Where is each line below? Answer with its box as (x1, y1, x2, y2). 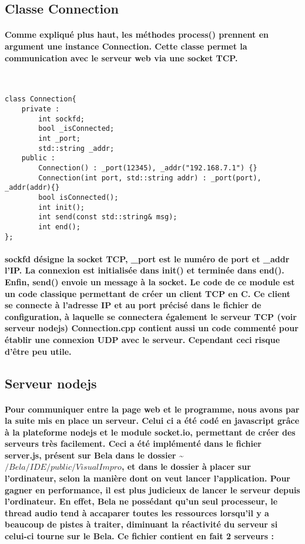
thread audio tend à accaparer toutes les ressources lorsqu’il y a (5, 506, 269, 519)
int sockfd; (38, 114, 85, 123)
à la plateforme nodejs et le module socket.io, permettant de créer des (5, 426, 296, 438)
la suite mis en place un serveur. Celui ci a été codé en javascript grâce (5, 414, 300, 427)
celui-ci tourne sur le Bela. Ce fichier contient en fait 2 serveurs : (5, 530, 274, 542)
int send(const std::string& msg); (38, 213, 177, 222)
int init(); (38, 203, 85, 212)
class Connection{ (5, 95, 76, 104)
